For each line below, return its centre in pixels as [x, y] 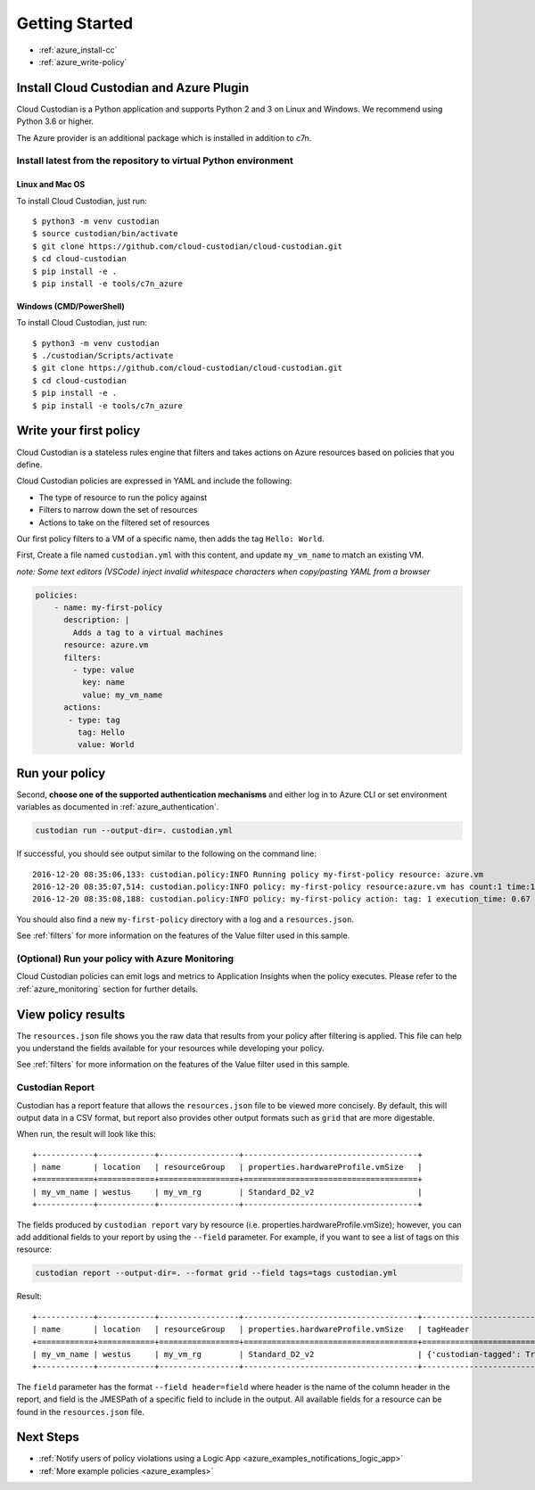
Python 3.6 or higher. [55, 121]
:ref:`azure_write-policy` [83, 62]
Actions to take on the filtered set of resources [124, 523]
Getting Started [75, 23]
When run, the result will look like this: [86, 1134]
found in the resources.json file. [80, 1412]
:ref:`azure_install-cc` [78, 50]
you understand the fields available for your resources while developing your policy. [170, 1048]
